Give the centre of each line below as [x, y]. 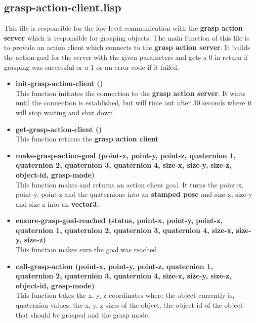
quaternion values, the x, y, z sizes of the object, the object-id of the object [129, 305]
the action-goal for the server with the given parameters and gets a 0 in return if [126, 57]
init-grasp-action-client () [59, 83]
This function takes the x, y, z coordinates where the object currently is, [125, 295]
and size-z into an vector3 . [57, 204]
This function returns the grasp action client [87, 139]
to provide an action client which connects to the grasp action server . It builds [127, 47]
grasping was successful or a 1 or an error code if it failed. [92, 67]
